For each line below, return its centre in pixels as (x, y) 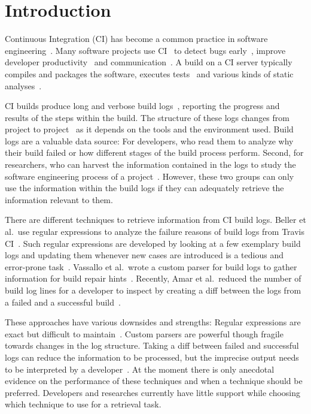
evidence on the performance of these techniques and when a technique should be (154, 381)
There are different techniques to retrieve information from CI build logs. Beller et (155, 220)
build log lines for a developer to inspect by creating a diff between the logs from (153, 290)
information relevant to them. (59, 199)
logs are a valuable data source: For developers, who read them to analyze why (149, 140)
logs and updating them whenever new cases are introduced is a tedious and (144, 255)
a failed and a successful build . (63, 302)
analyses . (23, 85)
